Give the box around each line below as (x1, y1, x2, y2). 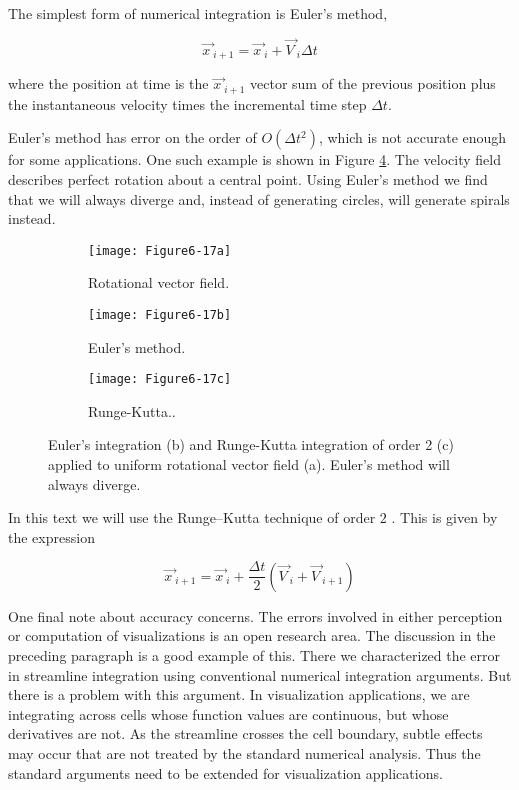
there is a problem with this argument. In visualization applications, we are (8, 684, 470, 705)
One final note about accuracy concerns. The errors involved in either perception (8, 605, 503, 626)
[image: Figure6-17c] (88, 372, 232, 387)
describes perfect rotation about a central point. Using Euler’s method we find (8, 168, 488, 189)
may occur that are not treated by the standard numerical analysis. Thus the (8, 743, 481, 764)
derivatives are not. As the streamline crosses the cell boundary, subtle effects (8, 723, 483, 744)
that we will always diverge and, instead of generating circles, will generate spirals (8, 188, 510, 209)
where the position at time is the (8, 73, 209, 94)
